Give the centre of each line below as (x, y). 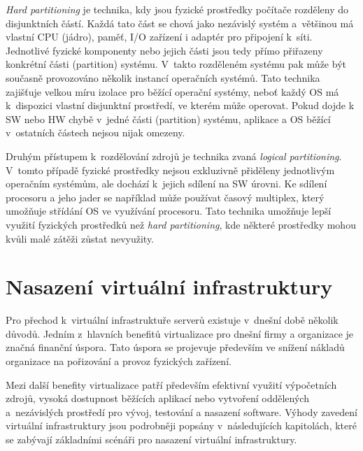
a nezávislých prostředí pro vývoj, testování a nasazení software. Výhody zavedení (181, 411)
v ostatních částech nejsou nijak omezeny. (95, 133)
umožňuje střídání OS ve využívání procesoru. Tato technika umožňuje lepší (169, 211)
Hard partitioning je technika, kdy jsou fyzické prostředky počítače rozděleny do (177, 9)
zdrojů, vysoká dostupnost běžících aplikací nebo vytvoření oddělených (157, 398)
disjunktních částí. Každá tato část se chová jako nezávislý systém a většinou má (180, 23)
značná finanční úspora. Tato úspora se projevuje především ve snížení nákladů (175, 347)
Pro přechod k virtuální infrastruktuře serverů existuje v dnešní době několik (172, 320)
